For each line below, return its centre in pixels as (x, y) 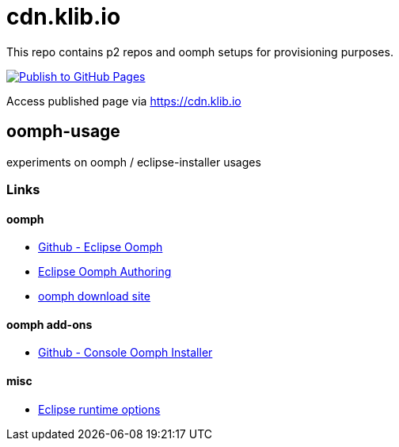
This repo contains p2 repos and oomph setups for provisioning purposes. (200, 52)
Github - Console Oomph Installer (125, 353)
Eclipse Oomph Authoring (105, 272)
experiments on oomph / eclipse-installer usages (134, 162)
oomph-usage (63, 132)
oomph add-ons (49, 324)
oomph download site (94, 296)
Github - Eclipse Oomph (101, 247)
